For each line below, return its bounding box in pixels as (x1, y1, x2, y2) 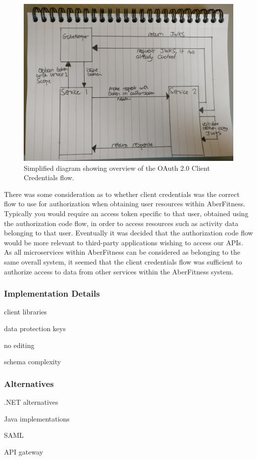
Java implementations (4, 413, 70, 423)
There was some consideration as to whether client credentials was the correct (4, 189, 240, 199)
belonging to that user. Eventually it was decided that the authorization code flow (4, 228, 253, 238)
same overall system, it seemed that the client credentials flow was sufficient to (4, 256, 242, 267)
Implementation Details (4, 287, 100, 300)
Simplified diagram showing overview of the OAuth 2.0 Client (24, 162, 210, 173)
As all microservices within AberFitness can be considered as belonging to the (4, 247, 241, 257)
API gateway (4, 446, 43, 457)
